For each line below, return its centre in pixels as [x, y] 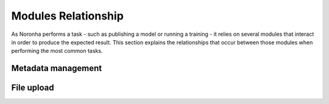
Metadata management [57, 68]
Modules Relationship [68, 16]
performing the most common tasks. [57, 51]
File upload [33, 88]
